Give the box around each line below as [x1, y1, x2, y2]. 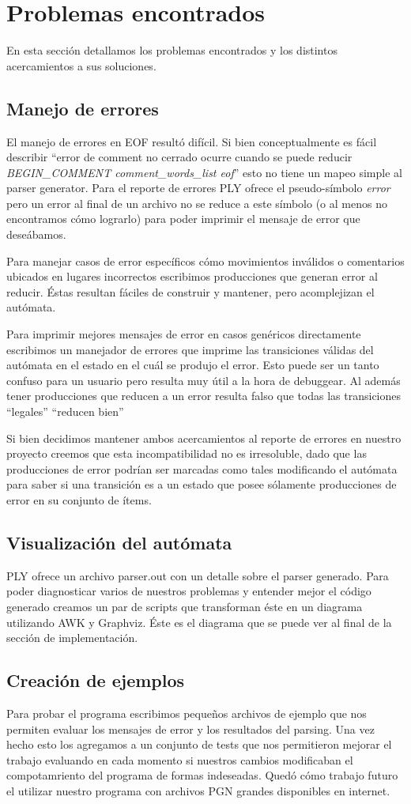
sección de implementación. [6, 629, 138, 646]
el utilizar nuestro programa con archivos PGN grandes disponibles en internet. [6, 782, 390, 798]
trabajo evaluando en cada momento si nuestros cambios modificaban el [6, 751, 353, 768]
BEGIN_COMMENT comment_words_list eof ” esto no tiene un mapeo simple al [6, 164, 402, 180]
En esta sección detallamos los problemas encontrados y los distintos [6, 42, 337, 59]
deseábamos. [6, 226, 66, 243]
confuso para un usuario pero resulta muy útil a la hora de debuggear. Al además [6, 372, 401, 388]
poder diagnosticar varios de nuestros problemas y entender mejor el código [6, 583, 371, 599]
